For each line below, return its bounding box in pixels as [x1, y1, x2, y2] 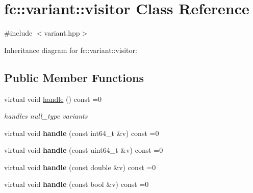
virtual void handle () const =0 [4, 93, 102, 104]
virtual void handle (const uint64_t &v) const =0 [4, 145, 163, 155]
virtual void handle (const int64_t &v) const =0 [4, 127, 159, 138]
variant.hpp [44, 27, 80, 38]
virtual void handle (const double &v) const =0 [4, 161, 156, 172]
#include [4, 27, 33, 38]
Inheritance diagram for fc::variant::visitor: [4, 44, 137, 55]
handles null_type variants [4, 111, 88, 121]
